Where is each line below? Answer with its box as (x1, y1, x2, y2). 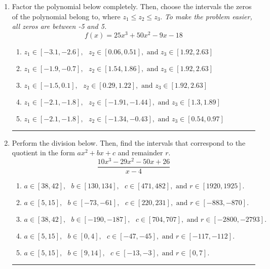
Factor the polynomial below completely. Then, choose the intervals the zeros (12, 1, 252, 11)
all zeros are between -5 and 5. (12, 21, 107, 31)
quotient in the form (12, 147, 75, 158)
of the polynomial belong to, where (12, 11, 121, 21)
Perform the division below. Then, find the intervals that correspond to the (12, 137, 246, 148)
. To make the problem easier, (160, 11, 252, 21)
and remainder (118, 147, 163, 158)
